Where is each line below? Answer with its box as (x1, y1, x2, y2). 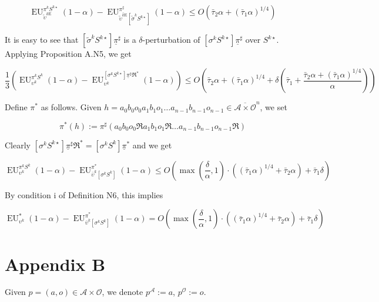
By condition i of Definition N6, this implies (5, 188, 163, 201)
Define (5, 101, 28, 113)
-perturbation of (142, 33, 200, 46)
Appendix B (5, 252, 106, 276)
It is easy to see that (5, 33, 79, 46)
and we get (132, 138, 172, 151)
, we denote (102, 286, 143, 298)
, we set (260, 101, 287, 113)
